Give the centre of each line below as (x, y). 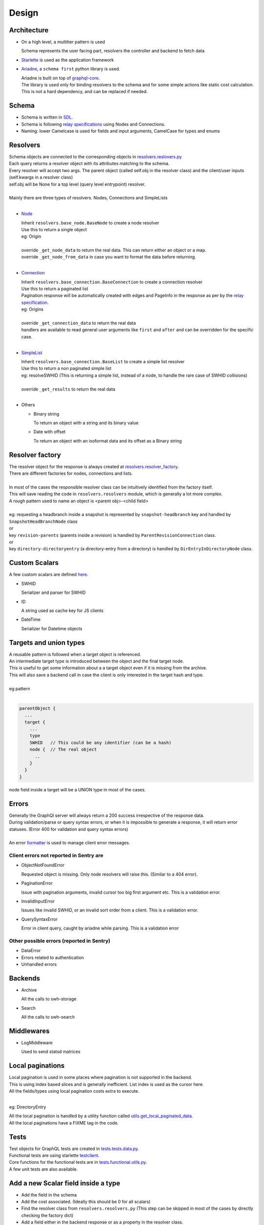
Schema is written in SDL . (47, 117)
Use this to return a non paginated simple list (66, 368)
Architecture (29, 30)
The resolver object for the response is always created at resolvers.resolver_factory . (94, 466)
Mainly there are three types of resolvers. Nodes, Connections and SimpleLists (88, 198)
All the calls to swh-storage (49, 999)
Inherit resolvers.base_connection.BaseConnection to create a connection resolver (112, 282)
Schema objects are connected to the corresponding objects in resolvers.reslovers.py (95, 157)
